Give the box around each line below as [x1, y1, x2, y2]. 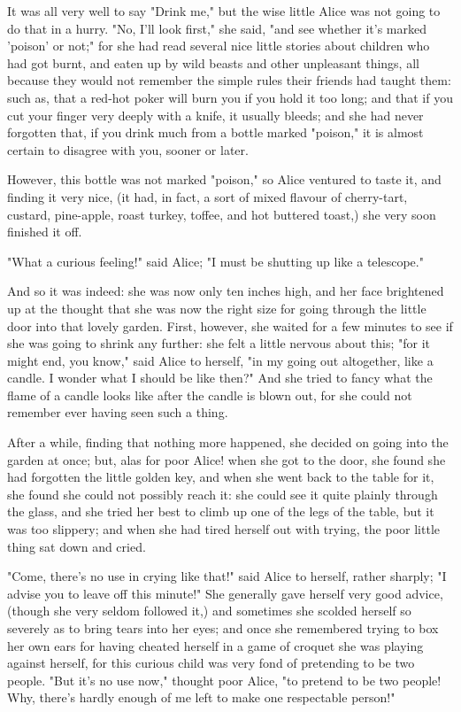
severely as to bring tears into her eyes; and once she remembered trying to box [7, 619, 439, 637]
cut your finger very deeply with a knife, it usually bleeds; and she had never [7, 105, 424, 124]
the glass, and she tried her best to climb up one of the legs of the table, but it [7, 502, 434, 521]
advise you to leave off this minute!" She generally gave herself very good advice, [7, 584, 443, 602]
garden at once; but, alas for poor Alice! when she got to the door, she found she [7, 450, 446, 468]
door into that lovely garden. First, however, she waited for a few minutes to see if [7, 316, 453, 335]
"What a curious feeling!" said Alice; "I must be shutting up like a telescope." [7, 252, 424, 270]
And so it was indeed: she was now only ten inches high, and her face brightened [7, 282, 444, 300]
